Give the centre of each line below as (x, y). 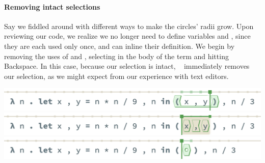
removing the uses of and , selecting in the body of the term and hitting (116, 56)
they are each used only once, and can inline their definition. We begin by (120, 46)
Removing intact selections (52, 6)
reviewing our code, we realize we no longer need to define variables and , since (127, 36)
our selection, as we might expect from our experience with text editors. (116, 76)
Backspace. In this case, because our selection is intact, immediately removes (127, 66)
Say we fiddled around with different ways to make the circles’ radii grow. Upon (129, 26)
